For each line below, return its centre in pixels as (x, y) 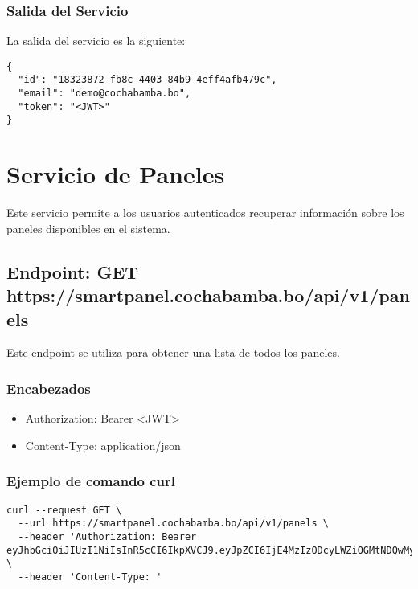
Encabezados (49, 388)
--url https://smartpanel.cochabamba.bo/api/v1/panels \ (173, 524)
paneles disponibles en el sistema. (88, 228)
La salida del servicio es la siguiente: (96, 41)
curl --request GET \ (64, 510)
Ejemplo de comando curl (91, 481)
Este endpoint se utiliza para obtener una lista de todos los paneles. (173, 352)
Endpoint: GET (73, 271)
